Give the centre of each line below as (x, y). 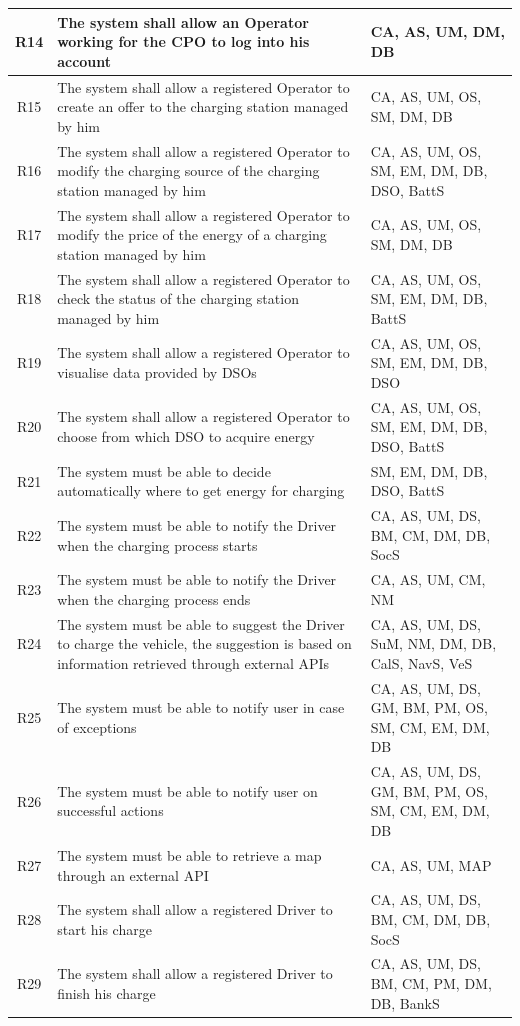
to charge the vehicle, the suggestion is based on (204, 643)
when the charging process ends (154, 598)
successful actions (110, 810)
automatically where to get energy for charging (201, 490)
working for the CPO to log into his (183, 41)
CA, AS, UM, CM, (428, 579)
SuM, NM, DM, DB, (433, 643)
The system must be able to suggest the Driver (201, 623)
